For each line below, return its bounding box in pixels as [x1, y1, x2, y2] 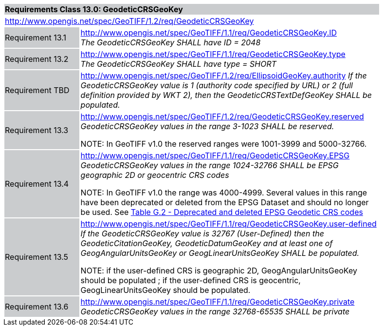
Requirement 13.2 [5, 54, 69, 64]
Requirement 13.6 [5, 302, 69, 311]
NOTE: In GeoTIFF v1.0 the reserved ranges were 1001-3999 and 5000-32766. [80, 139, 367, 149]
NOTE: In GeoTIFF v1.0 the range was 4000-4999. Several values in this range [80, 188, 367, 197]
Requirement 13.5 [5, 252, 69, 262]
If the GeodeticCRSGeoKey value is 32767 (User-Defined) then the [80, 229, 324, 238]
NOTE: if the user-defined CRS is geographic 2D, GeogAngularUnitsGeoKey [80, 266, 357, 275]
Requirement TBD [5, 85, 70, 95]
